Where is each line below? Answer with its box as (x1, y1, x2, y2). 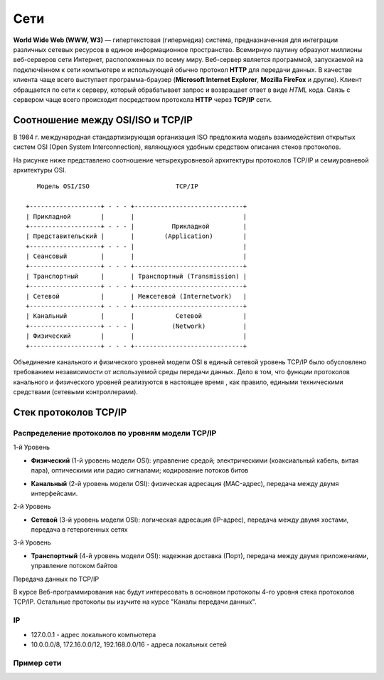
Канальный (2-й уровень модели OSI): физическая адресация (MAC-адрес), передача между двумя (31, 479, 339, 488)
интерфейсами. (31, 489, 78, 498)
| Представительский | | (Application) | (26, 232, 247, 240)
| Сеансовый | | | (26, 252, 247, 260)
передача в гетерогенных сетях (31, 525, 128, 534)
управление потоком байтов (31, 562, 118, 570)
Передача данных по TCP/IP (13, 575, 100, 583)
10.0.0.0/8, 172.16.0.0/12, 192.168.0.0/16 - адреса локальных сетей (31, 640, 227, 649)
